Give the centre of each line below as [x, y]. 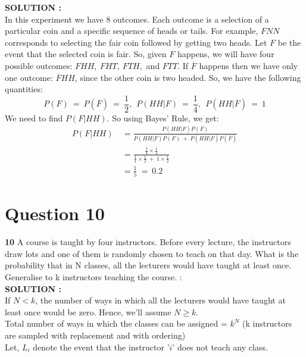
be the [289, 42]
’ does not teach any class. [220, 347]
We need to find [34, 118]
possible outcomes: [39, 65]
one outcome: [29, 77]
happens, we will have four [226, 54]
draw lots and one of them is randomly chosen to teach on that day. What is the [152, 253]
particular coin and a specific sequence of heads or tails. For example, [132, 31]
